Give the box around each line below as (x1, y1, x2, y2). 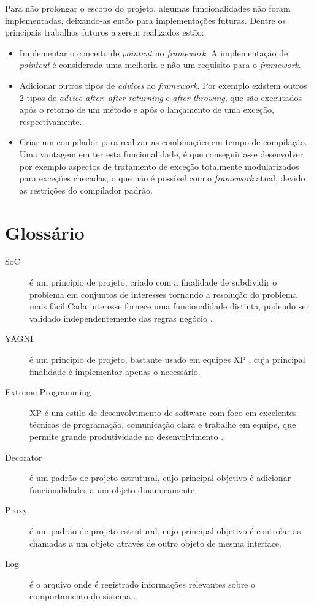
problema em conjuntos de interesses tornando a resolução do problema (29, 287, 297, 300)
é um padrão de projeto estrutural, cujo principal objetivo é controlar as (29, 524, 301, 537)
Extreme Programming (5, 385, 91, 398)
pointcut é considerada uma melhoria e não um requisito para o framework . (19, 58, 301, 71)
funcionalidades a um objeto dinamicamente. (29, 483, 197, 496)
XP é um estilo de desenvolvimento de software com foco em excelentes (29, 406, 297, 419)
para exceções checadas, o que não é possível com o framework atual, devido (19, 172, 305, 184)
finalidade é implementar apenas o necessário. (29, 365, 201, 377)
